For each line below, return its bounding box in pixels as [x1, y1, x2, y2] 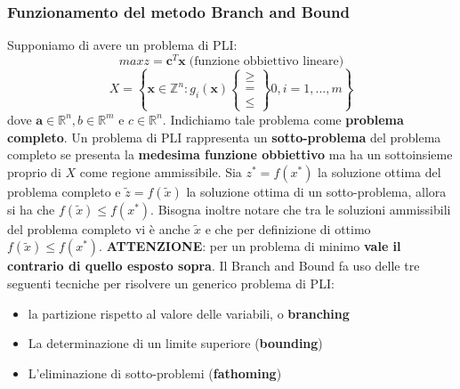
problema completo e [7, 182, 121, 200]
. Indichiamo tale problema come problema [162, 109, 404, 128]
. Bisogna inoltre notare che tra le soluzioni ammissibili [150, 199, 451, 218]
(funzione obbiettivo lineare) [189, 54, 344, 68]
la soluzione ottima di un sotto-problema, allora [186, 182, 447, 200]
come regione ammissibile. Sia [79, 162, 242, 181]
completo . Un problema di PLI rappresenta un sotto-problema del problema [7, 127, 441, 146]
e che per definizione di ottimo [205, 219, 371, 238]
